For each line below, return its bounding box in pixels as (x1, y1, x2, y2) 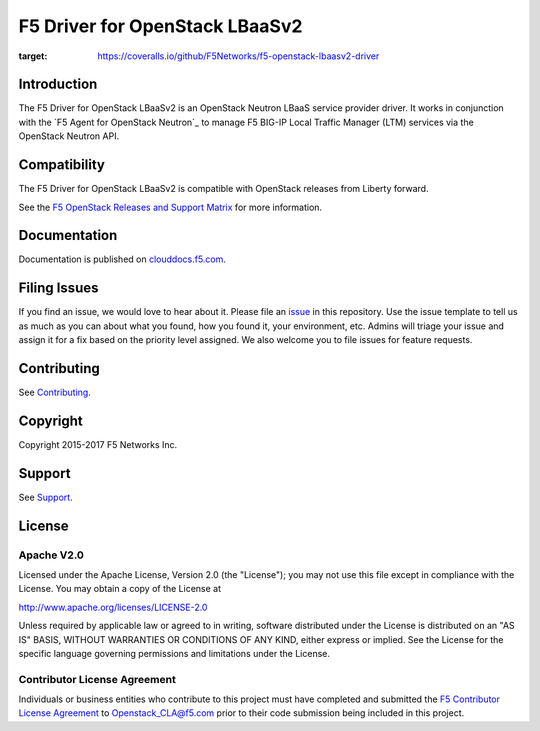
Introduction (18, 76, 98, 93)
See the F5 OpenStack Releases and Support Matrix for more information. (18, 201, 323, 213)
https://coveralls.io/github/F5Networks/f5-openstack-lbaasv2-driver (97, 50, 380, 62)
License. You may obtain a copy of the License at (18, 583, 222, 595)
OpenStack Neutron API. (18, 130, 120, 142)
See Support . (18, 491, 74, 503)
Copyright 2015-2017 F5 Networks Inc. (18, 438, 178, 450)
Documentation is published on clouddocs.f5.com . (18, 253, 227, 265)
